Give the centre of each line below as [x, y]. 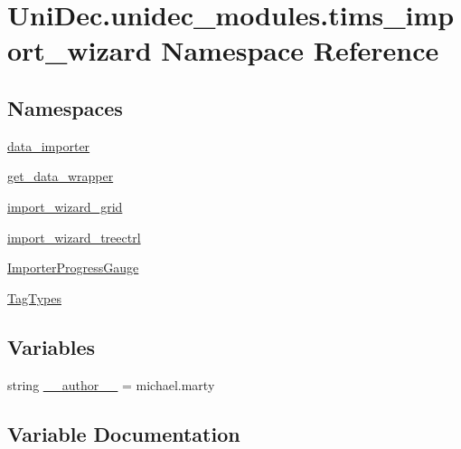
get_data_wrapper [61, 176]
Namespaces [65, 107]
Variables [52, 346]
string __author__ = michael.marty [111, 384]
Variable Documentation [124, 433]
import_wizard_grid [65, 206]
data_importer [49, 145]
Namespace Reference [300, 50]
